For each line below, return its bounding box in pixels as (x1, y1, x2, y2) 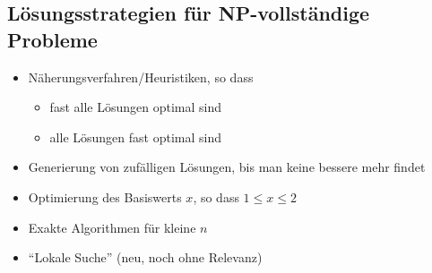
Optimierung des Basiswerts (28, 187, 182, 206)
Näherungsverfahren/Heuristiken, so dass (28, 67, 254, 86)
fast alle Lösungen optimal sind (49, 98, 221, 116)
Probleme (7, 25, 98, 53)
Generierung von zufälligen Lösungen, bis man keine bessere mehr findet (28, 158, 426, 176)
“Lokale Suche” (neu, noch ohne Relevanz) (28, 248, 263, 267)
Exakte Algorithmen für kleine (28, 218, 196, 236)
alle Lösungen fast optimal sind (49, 127, 221, 146)
